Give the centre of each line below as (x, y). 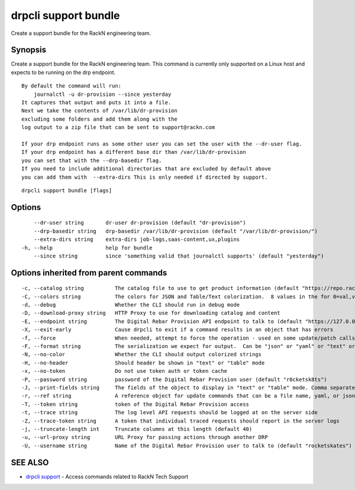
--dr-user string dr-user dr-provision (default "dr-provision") (140, 223)
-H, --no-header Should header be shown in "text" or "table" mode (143, 363)
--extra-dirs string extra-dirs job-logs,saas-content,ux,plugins (137, 239)
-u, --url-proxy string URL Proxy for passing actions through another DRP (145, 437)
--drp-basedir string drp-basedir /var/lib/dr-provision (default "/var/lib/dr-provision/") (175, 231)
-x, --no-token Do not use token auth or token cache (125, 371)
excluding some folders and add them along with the (99, 119)
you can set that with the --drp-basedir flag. (92, 160)
